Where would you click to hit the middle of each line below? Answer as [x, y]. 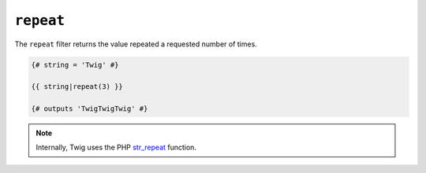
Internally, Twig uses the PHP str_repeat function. [116, 147]
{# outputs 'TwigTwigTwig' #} [90, 109]
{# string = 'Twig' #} [75, 64]
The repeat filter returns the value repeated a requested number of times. [136, 44]
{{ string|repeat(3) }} [77, 87]
